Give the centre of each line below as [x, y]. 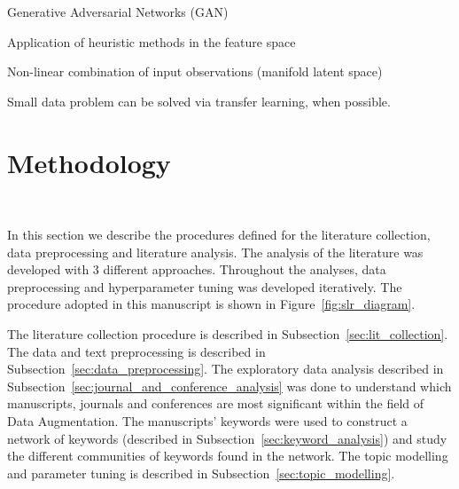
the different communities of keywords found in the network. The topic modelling [228, 456]
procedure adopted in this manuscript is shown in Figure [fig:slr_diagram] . [211, 304]
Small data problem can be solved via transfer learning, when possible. [199, 101]
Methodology [89, 162]
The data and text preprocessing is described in [136, 351]
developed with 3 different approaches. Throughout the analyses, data [197, 269]
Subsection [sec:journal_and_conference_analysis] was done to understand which [229, 386]
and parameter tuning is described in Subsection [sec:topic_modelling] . [201, 473]
